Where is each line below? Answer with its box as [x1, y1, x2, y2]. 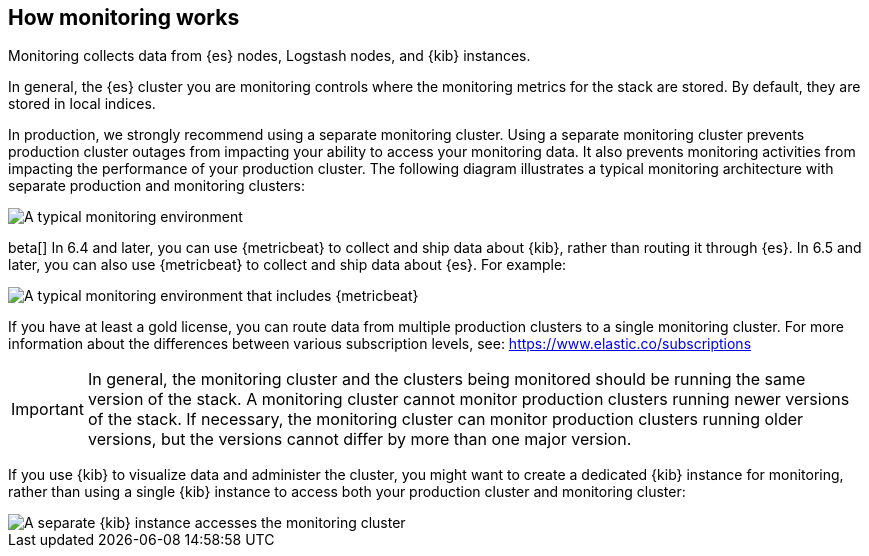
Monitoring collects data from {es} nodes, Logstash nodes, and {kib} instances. [8, 47, 531, 65]
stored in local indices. [8, 95, 156, 113]
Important [11, 399, 84, 420]
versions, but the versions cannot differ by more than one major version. [87, 429, 632, 450]
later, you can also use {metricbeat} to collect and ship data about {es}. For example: [8, 256, 567, 274]
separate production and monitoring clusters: [8, 177, 305, 195]
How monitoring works [8, 5, 240, 30]
